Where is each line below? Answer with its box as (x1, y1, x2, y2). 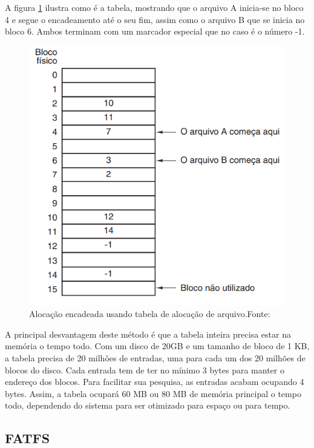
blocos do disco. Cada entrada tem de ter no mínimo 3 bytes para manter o (5, 363, 284, 376)
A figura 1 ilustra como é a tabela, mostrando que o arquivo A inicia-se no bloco (5, 1, 304, 13)
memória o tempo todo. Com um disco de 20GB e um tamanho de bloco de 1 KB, (5, 339, 310, 352)
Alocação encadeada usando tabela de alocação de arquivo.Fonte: (29, 307, 270, 320)
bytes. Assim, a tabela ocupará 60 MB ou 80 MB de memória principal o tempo (5, 387, 301, 400)
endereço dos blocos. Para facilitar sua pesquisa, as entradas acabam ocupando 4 (5, 375, 304, 388)
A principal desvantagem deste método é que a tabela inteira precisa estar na (5, 327, 291, 340)
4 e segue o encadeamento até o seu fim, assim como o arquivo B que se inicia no (5, 13, 305, 25)
